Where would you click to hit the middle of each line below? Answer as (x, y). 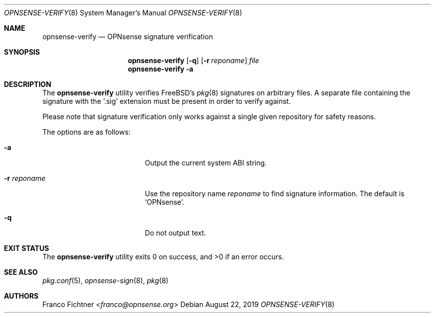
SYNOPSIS (22, 52)
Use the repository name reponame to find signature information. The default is (275, 194)
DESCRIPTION (28, 84)
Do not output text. (175, 233)
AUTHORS (21, 296)
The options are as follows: (86, 132)
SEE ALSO (21, 272)
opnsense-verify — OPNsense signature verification (128, 37)
